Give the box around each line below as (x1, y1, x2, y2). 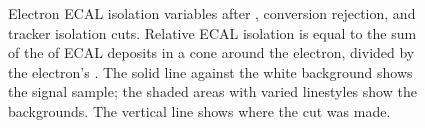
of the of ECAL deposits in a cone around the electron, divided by (8, 42, 415, 63)
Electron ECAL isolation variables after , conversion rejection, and (8, 3, 416, 23)
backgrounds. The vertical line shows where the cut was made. (8, 100, 391, 121)
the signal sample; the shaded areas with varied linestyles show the (8, 81, 417, 102)
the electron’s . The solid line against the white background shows (8, 61, 413, 82)
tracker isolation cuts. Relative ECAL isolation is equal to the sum (8, 22, 417, 43)
